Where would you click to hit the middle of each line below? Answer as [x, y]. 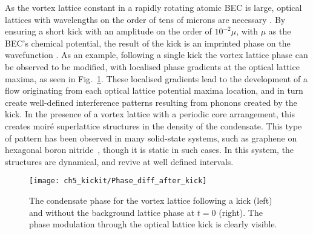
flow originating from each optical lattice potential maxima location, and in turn [154, 90]
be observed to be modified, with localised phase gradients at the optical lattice [152, 66]
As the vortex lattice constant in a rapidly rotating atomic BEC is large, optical [153, 7]
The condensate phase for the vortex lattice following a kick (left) [151, 200]
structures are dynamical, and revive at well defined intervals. [119, 161]
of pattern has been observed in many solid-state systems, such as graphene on [151, 138]
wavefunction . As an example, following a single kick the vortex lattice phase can [156, 55]
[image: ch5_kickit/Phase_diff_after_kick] [118, 181]
